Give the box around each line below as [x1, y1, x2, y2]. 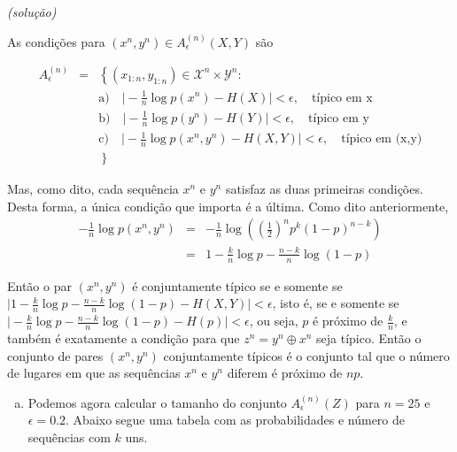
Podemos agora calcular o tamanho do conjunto [27, 393, 287, 411]
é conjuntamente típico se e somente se [132, 276, 343, 295]
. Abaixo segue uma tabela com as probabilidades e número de [66, 410, 406, 429]
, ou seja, [249, 311, 298, 330]
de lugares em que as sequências [7, 364, 181, 382]
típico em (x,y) [341, 133, 422, 146]
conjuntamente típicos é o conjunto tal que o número [163, 346, 450, 364]
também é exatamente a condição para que [7, 329, 240, 347]
